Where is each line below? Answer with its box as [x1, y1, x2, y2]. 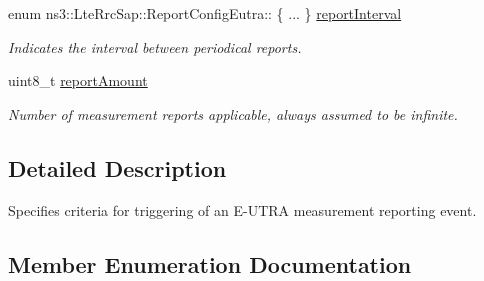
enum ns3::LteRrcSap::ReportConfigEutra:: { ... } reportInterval [8, 3, 402, 23]
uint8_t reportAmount [8, 70, 148, 91]
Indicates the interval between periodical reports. [8, 36, 302, 57]
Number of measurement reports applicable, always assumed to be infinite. [8, 103, 458, 124]
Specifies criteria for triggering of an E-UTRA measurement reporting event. [8, 199, 477, 220]
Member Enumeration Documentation [8, 248, 412, 279]
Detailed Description [8, 152, 227, 183]
